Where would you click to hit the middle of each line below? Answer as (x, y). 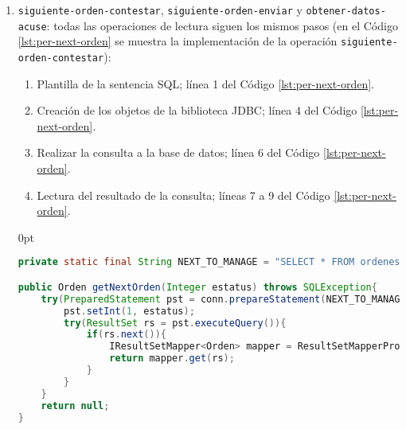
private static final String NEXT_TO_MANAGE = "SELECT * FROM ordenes (209, 262)
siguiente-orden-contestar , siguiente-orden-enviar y (160, 10)
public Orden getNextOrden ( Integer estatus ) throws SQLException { (197, 287)
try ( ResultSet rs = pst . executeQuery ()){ (175, 323)
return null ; (75, 406)
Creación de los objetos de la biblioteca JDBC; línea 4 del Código (197, 110)
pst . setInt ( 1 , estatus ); (129, 311)
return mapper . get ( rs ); (172, 359)
